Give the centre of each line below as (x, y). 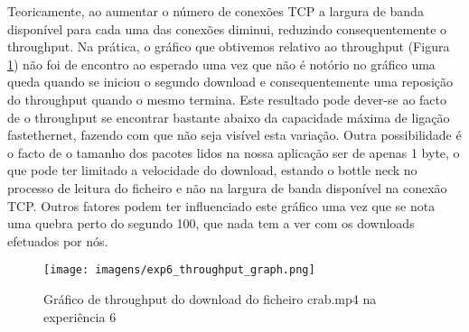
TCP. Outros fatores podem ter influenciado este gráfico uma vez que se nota (221, 205)
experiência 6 (80, 316)
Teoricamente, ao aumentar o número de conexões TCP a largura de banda (216, 11)
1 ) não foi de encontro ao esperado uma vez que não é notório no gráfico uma (221, 64)
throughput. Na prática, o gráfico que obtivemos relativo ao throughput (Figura (229, 46)
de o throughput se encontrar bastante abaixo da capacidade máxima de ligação (229, 117)
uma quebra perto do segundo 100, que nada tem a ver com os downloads (211, 223)
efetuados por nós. (58, 240)
